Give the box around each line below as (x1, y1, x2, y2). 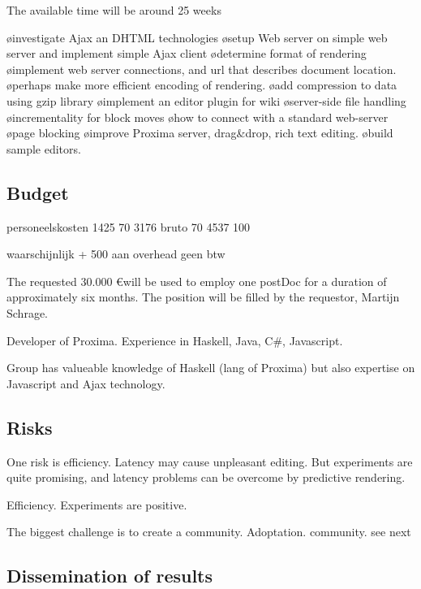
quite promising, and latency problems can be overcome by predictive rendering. (6, 469, 406, 486)
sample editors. (6, 140, 81, 157)
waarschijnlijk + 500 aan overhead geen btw (6, 245, 226, 262)
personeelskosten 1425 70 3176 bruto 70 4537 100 (6, 218, 251, 235)
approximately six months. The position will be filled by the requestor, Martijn (6, 288, 400, 305)
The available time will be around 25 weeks (6, 2, 221, 18)
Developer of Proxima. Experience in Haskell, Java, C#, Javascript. (6, 331, 343, 349)
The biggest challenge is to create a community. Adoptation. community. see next (6, 523, 411, 540)
